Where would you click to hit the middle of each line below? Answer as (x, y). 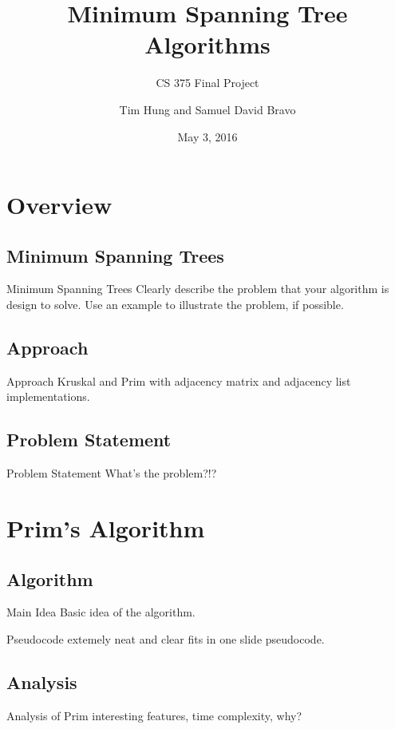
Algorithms (207, 44)
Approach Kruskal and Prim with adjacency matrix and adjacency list (179, 380)
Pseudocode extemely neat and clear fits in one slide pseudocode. (166, 639)
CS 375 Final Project (207, 83)
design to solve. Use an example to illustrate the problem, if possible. (175, 305)
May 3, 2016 (207, 136)
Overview (59, 205)
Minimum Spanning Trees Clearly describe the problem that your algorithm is (198, 289)
